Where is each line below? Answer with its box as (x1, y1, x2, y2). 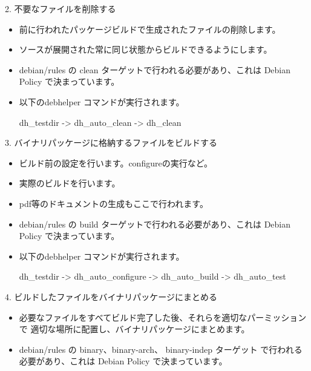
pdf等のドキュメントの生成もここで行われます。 (19, 197, 208, 209)
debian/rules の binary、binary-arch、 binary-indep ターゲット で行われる (19, 343, 303, 355)
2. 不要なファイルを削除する (5, 2, 116, 15)
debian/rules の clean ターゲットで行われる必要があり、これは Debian (19, 63, 291, 76)
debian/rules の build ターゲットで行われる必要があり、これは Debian (19, 217, 291, 230)
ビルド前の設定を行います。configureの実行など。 (19, 156, 212, 169)
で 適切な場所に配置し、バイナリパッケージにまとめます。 (19, 323, 250, 335)
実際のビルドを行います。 (19, 177, 120, 189)
